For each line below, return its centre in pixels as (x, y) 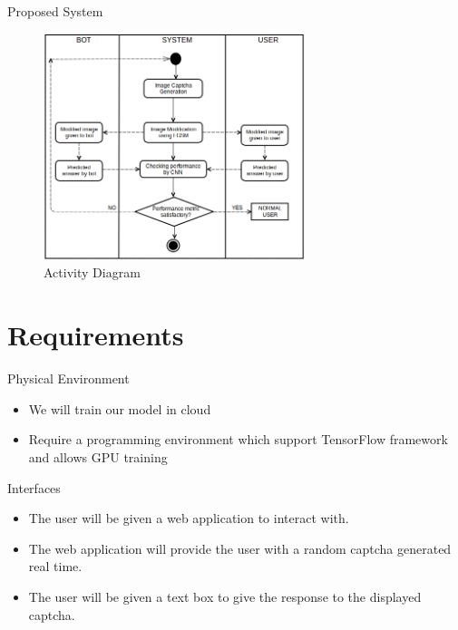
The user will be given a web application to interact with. (189, 518)
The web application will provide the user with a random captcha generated (240, 548)
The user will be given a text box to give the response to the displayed (225, 596)
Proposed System (55, 11)
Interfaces (34, 487)
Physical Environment (68, 378)
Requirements (96, 335)
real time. (55, 566)
